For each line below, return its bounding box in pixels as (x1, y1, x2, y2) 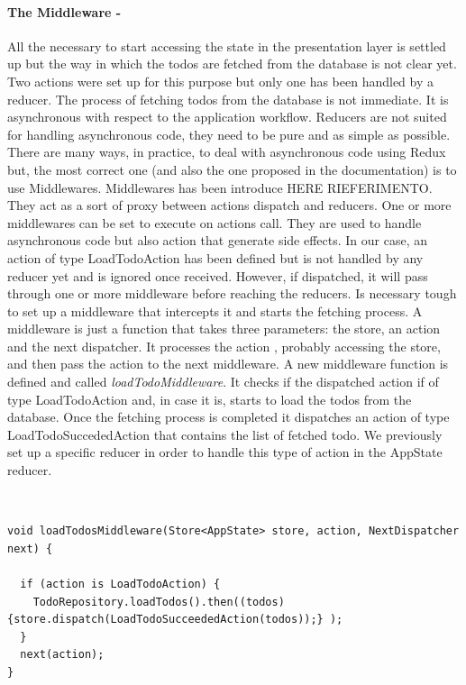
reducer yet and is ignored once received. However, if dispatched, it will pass (7, 266, 428, 285)
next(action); (20, 648, 105, 662)
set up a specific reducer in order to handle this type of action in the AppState (7, 443, 443, 461)
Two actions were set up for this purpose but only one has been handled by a (7, 71, 434, 90)
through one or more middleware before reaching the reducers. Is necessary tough (7, 284, 457, 303)
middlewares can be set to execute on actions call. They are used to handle (7, 213, 422, 232)
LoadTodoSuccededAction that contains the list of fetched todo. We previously (7, 425, 443, 443)
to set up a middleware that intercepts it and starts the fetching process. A (7, 301, 423, 320)
